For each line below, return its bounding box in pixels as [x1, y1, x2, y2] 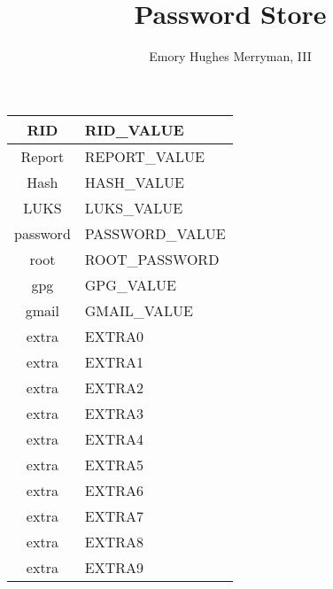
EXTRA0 [84, 325, 144, 346]
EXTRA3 [84, 402, 144, 423]
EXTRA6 [84, 479, 144, 500]
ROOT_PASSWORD [84, 248, 220, 269]
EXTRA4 [84, 428, 144, 449]
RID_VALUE [84, 119, 184, 140]
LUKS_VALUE [84, 197, 183, 218]
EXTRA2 [84, 376, 144, 398]
